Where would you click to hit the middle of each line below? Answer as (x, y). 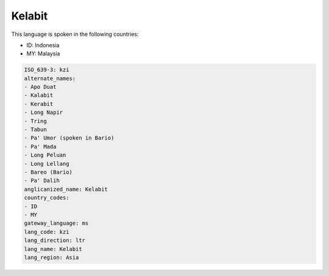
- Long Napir (44, 112)
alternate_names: (50, 78)
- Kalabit (39, 95)
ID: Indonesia (43, 45)
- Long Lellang (47, 164)
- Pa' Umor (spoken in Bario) (69, 138)
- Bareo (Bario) (48, 172)
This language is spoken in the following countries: (75, 34)
